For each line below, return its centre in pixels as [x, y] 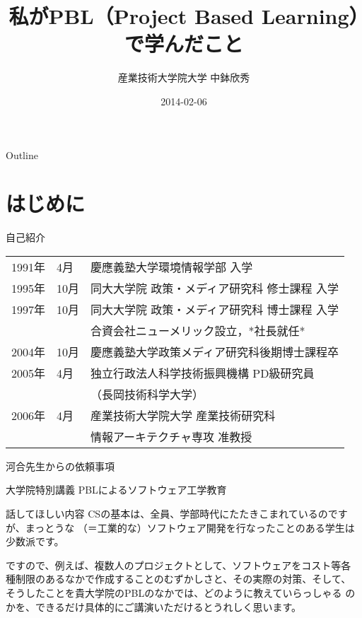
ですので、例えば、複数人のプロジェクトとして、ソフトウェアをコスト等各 [179, 565]
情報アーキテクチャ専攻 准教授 [171, 436]
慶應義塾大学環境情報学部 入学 [172, 267]
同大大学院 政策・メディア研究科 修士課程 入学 [215, 288]
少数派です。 [35, 541]
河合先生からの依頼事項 [60, 466]
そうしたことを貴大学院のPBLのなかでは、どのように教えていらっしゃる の [181, 592]
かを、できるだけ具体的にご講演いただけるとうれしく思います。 [154, 606]
